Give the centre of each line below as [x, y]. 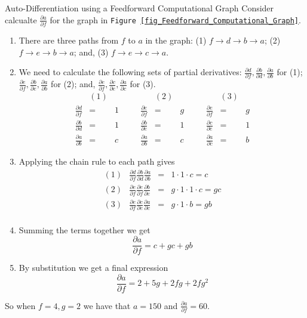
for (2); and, [73, 84]
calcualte [21, 19]
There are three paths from [69, 40]
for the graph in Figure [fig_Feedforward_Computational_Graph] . [175, 19]
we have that [107, 305]
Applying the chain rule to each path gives [97, 161]
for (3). [143, 84]
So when [20, 305]
